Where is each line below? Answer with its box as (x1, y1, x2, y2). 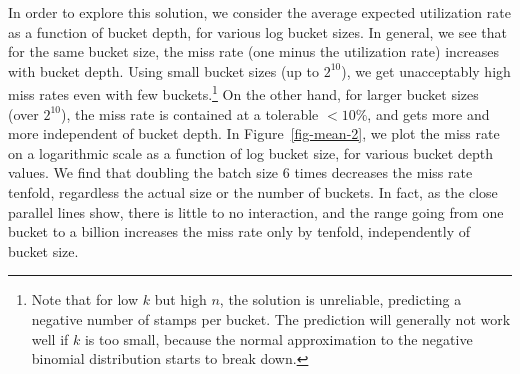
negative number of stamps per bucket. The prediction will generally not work (31, 308, 511, 329)
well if (31, 328, 69, 349)
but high (154, 289, 207, 310)
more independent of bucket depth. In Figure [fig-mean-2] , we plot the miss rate (8, 123, 500, 144)
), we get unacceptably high (341, 60, 511, 81)
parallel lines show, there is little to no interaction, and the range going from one (8, 201, 504, 222)
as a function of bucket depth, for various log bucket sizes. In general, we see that (8, 21, 508, 42)
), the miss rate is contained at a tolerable (61, 103, 319, 124)
